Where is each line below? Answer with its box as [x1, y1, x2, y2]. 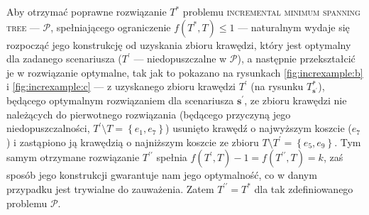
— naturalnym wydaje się [238, 19, 350, 34]
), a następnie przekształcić [237, 51, 356, 66]
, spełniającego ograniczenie [50, 19, 171, 34]
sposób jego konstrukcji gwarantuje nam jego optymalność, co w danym [6, 167, 317, 182]
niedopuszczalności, [6, 121, 90, 136]
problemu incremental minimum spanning [182, 4, 360, 18]
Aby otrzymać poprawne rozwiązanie [6, 4, 167, 18]
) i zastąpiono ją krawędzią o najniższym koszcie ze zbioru [6, 134, 259, 149]
